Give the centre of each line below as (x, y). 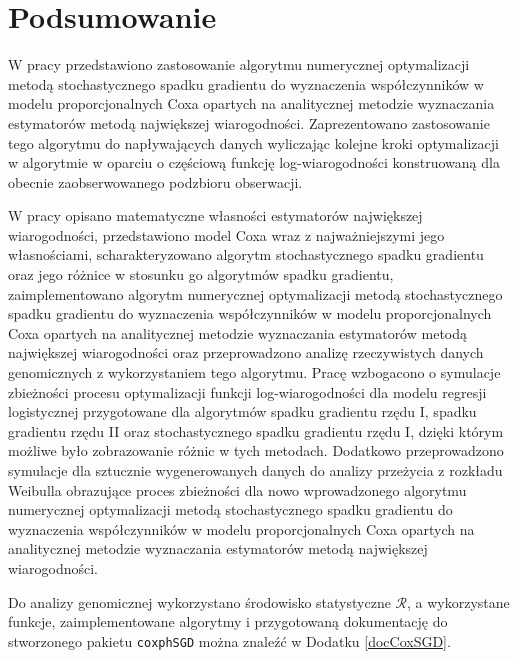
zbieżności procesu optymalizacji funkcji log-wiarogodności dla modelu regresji (247, 391)
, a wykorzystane (458, 601)
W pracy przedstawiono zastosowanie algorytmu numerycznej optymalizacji (239, 64)
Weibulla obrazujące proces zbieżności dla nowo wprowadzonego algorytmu (237, 489)
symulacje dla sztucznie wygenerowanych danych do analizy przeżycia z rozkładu (255, 470)
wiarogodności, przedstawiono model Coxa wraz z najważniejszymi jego (226, 234)
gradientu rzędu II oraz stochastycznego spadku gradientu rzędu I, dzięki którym (256, 430)
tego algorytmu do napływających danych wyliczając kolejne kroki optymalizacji (253, 142)
